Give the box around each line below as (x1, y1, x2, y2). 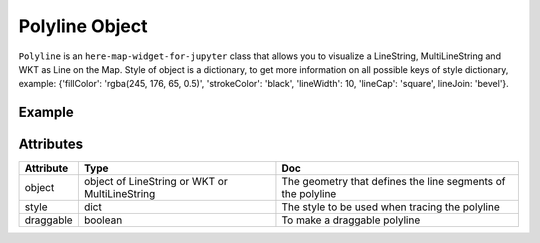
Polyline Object (18, 15, 149, 37)
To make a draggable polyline (281, 213, 421, 227)
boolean (83, 213, 123, 227)
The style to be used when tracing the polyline (281, 200, 500, 214)
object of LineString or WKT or (83, 175, 229, 189)
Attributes (18, 136, 84, 153)
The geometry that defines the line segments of (281, 175, 506, 189)
